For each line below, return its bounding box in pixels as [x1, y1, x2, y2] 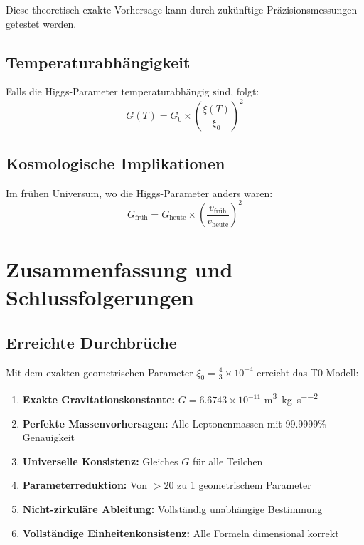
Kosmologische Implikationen [6, 152, 225, 174]
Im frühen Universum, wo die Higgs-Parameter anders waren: [6, 185, 273, 200]
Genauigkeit [22, 430, 75, 445]
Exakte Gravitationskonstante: [22, 392, 176, 406]
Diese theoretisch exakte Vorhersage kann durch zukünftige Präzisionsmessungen [6, 2, 358, 16]
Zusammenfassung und [6, 254, 233, 283]
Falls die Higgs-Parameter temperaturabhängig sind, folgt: [6, 84, 259, 99]
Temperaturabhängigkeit [6, 51, 191, 73]
